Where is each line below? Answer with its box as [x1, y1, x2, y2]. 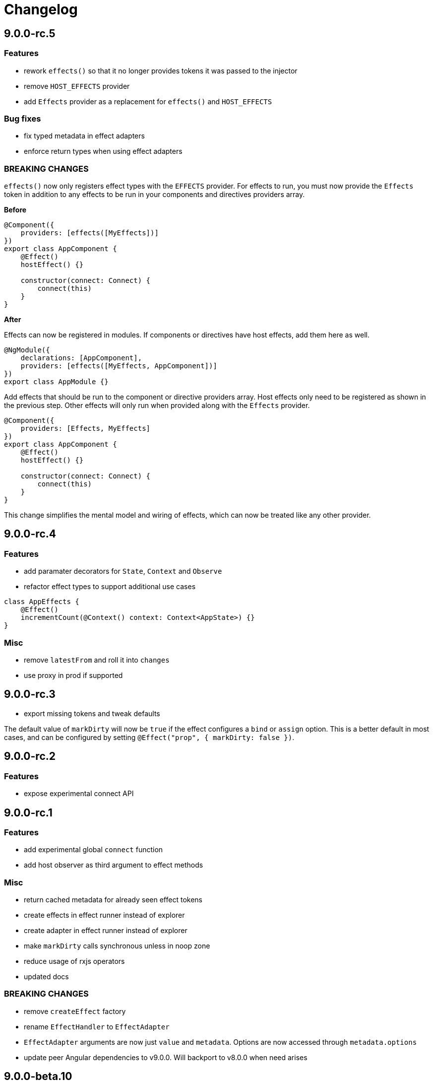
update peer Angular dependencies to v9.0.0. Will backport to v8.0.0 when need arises [24, 1053, 308, 1062]
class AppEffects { [4, 598, 79, 606]
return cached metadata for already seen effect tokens [24, 895, 202, 904]
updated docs [24, 972, 69, 981]
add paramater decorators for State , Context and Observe [24, 567, 222, 576]
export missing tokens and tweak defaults [24, 709, 160, 718]
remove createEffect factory [24, 1007, 126, 1015]
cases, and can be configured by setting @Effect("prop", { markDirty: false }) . [4, 733, 295, 742]
